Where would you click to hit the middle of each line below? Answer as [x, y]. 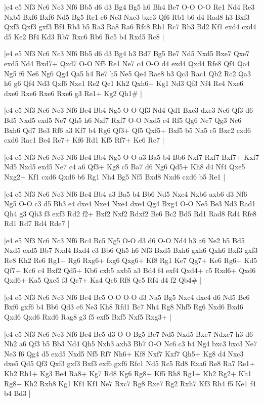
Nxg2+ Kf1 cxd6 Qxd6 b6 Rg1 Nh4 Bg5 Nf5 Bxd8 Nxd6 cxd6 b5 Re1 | [115, 176]
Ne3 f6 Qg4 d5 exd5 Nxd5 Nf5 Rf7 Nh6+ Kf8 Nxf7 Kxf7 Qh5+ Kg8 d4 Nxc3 [124, 353]
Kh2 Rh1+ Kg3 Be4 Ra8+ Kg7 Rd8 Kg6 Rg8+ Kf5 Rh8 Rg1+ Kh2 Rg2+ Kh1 [128, 373]
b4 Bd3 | [17, 393]
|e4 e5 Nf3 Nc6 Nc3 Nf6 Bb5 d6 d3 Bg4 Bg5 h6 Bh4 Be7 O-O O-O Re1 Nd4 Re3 [129, 7]
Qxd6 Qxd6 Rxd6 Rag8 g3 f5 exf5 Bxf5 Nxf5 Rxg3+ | [88, 317]
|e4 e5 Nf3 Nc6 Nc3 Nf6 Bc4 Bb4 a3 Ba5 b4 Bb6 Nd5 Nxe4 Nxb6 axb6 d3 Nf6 [126, 193]
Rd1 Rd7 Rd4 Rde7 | [37, 223]
